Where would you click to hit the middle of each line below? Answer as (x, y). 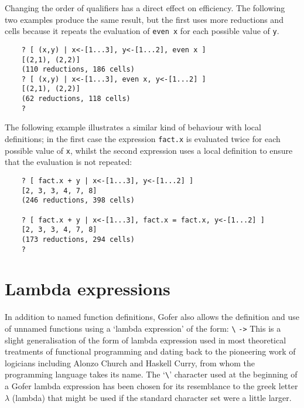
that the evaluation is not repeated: (69, 162)
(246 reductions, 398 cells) (78, 200)
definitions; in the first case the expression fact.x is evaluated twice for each (143, 139)
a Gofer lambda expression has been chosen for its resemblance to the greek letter (151, 386)
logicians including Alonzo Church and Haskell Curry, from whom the (130, 363)
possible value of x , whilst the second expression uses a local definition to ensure (149, 150)
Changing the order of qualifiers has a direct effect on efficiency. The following (145, 8)
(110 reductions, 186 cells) (78, 70)
